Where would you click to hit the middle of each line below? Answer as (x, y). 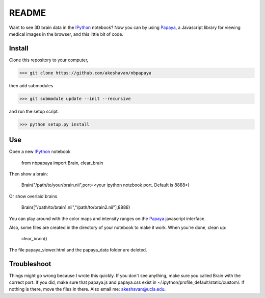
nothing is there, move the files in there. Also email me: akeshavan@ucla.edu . (87, 289)
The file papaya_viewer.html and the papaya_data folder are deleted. (78, 249)
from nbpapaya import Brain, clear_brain (62, 163)
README (27, 13)
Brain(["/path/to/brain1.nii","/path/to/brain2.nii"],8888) (76, 207)
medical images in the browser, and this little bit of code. (66, 34)
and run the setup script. (34, 111)
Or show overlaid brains (33, 196)
